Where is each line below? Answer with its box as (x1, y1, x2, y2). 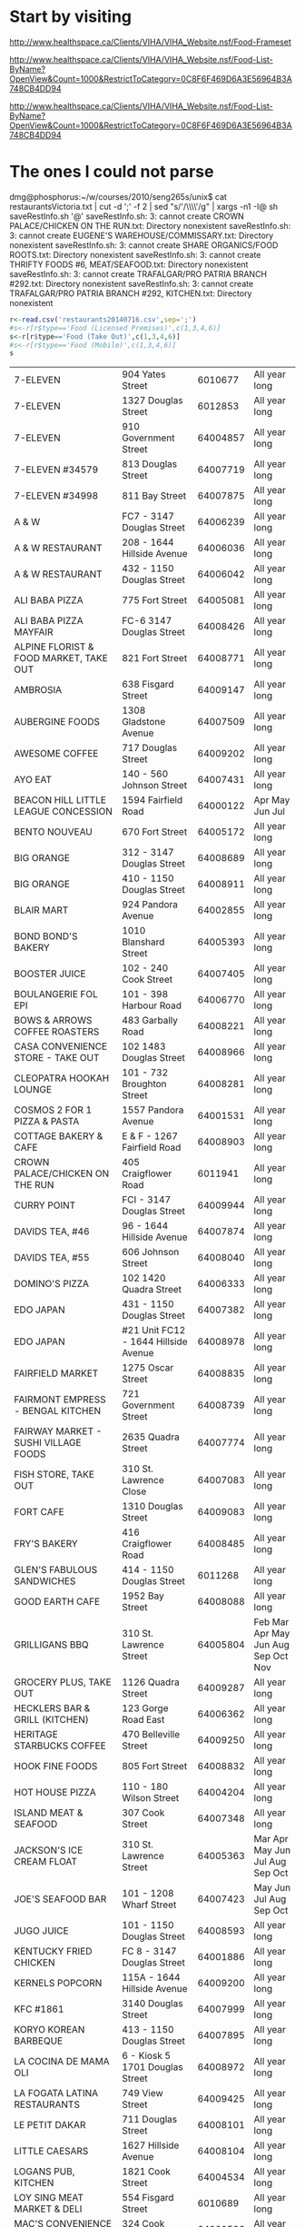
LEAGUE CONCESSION (14, 806, 113, 818)
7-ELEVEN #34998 (14, 490, 99, 502)
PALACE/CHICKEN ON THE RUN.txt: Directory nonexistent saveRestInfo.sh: (9, 220, 291, 231)
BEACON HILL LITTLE (14, 794, 107, 807)
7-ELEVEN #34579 (14, 463, 99, 476)
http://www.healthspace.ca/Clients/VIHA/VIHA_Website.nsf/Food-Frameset (9, 36, 292, 47)
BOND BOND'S (14, 930, 78, 943)
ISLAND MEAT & (14, 1806, 84, 1819)
